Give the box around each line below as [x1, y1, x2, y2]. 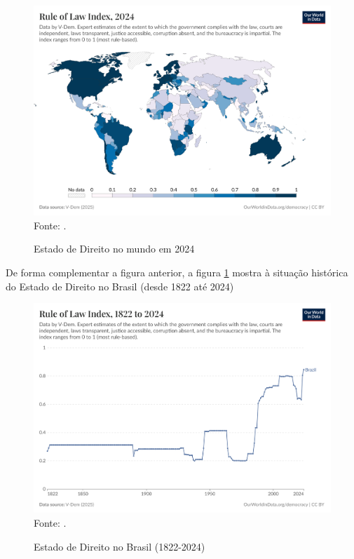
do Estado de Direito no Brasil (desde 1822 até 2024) [6, 278, 234, 293]
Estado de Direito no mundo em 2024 [34, 241, 195, 256]
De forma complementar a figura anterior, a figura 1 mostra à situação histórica [6, 265, 348, 280]
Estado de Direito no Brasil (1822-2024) [34, 539, 205, 553]
